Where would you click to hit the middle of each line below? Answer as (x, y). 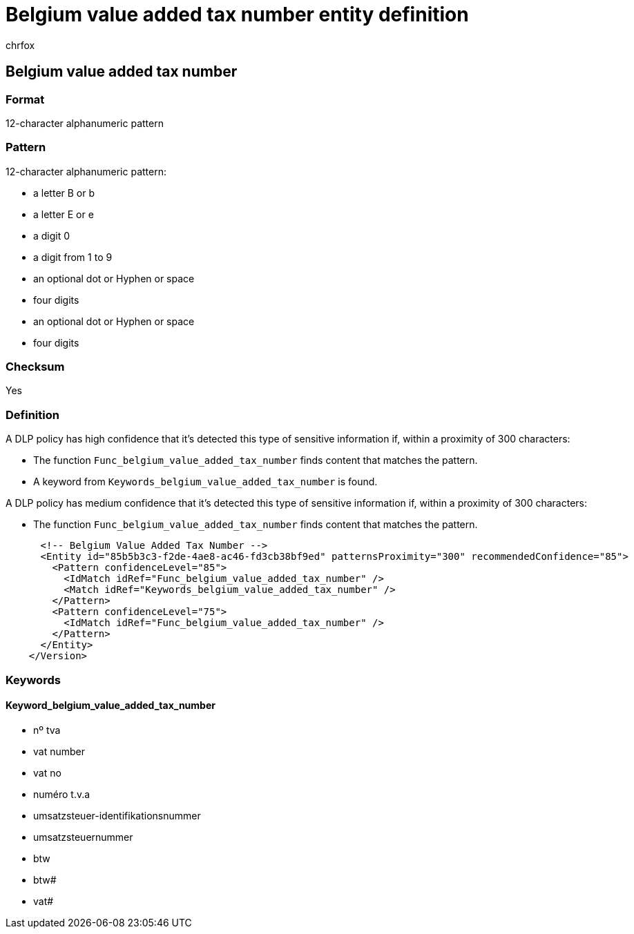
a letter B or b (64, 193)
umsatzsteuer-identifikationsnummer (117, 815)
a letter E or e (64, 214)
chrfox (20, 45)
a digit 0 (52, 235)
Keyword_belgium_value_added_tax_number (111, 706)
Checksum (35, 367)
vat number (59, 751)
